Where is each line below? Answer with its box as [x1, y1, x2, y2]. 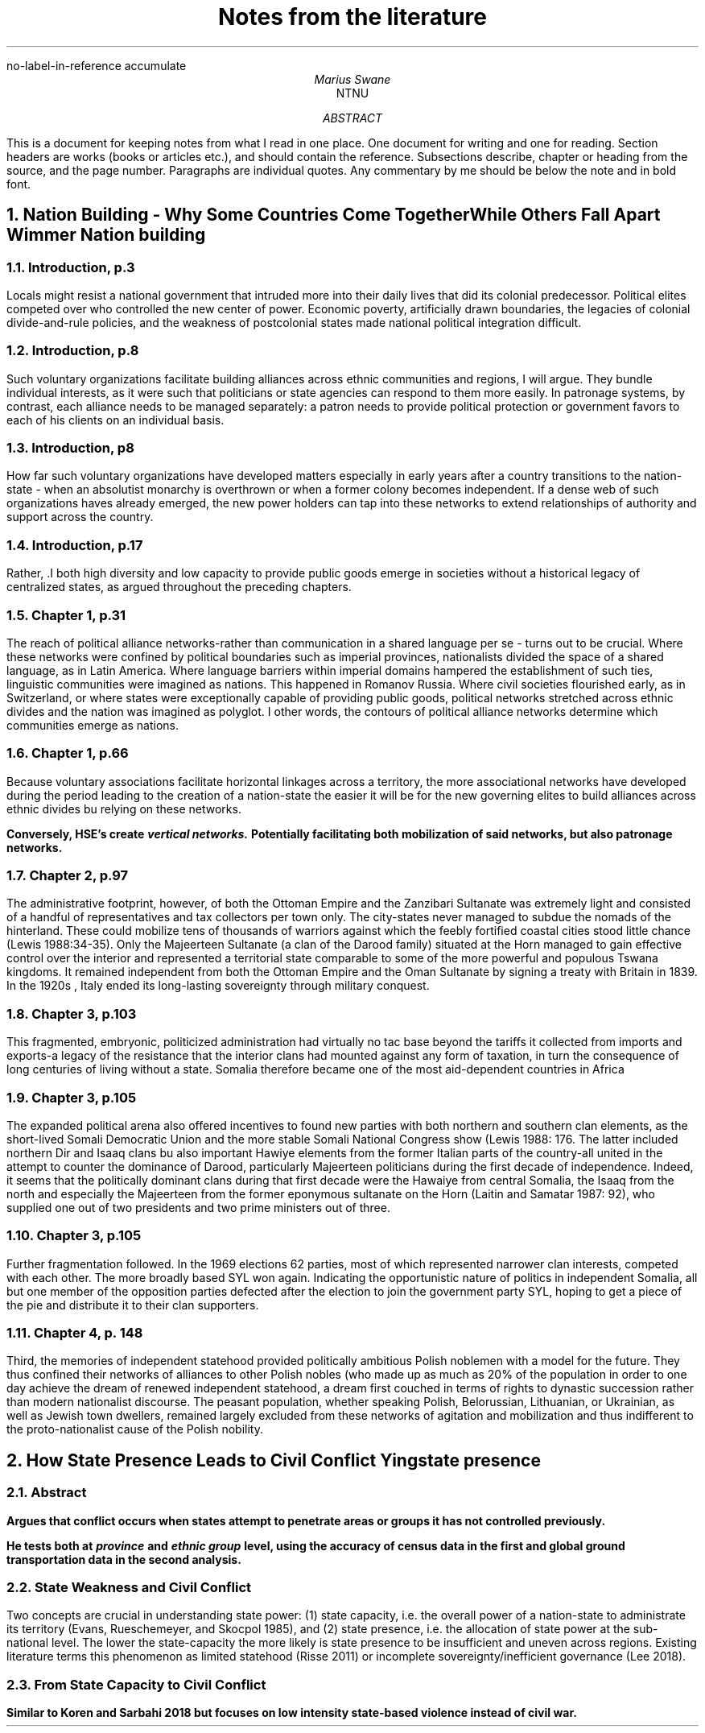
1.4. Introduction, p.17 [6, 536, 143, 553]
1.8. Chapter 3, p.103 [6, 1005, 137, 1022]
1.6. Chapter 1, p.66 [6, 745, 129, 762]
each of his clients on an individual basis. [6, 412, 225, 427]
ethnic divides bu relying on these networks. [6, 801, 241, 816]
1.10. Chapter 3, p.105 [6, 1227, 142, 1244]
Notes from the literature [218, 3, 487, 31]
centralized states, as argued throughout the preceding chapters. [6, 580, 352, 594]
